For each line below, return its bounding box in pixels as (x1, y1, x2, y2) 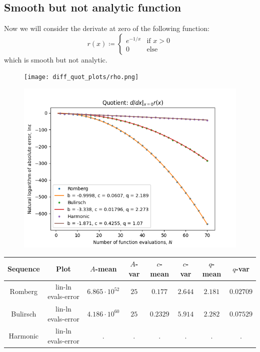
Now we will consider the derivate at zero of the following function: (4, 23, 209, 33)
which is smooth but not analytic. (4, 54, 107, 64)
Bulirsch (11, 308, 36, 318)
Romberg (9, 286, 38, 296)
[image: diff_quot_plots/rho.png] (24, 73, 139, 81)
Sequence (7, 263, 40, 273)
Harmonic (8, 330, 39, 341)
